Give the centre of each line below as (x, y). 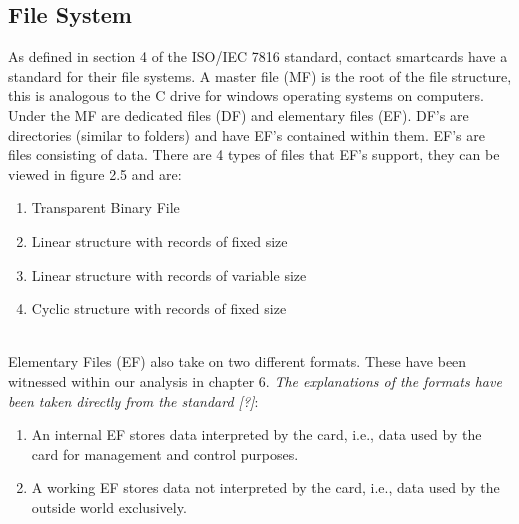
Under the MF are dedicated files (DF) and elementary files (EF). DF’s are (238, 114)
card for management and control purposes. (165, 453)
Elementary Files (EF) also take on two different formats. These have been (237, 361)
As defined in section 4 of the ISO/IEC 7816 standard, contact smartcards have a (258, 56)
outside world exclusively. (109, 506)
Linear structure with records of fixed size (159, 240)
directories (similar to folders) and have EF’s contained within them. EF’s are (246, 134)
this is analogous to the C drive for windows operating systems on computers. (246, 95)
